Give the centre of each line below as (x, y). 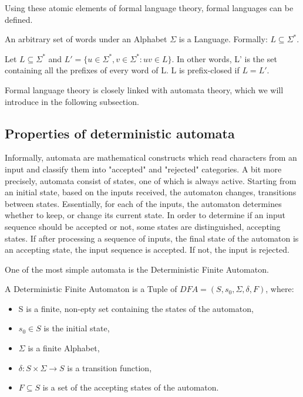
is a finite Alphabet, (64, 348)
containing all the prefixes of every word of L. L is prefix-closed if (122, 70)
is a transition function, (110, 367)
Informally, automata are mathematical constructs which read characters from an (151, 157)
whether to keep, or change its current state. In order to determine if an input (145, 215)
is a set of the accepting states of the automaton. (131, 387)
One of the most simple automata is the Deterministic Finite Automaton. (137, 269)
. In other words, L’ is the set (224, 58)
